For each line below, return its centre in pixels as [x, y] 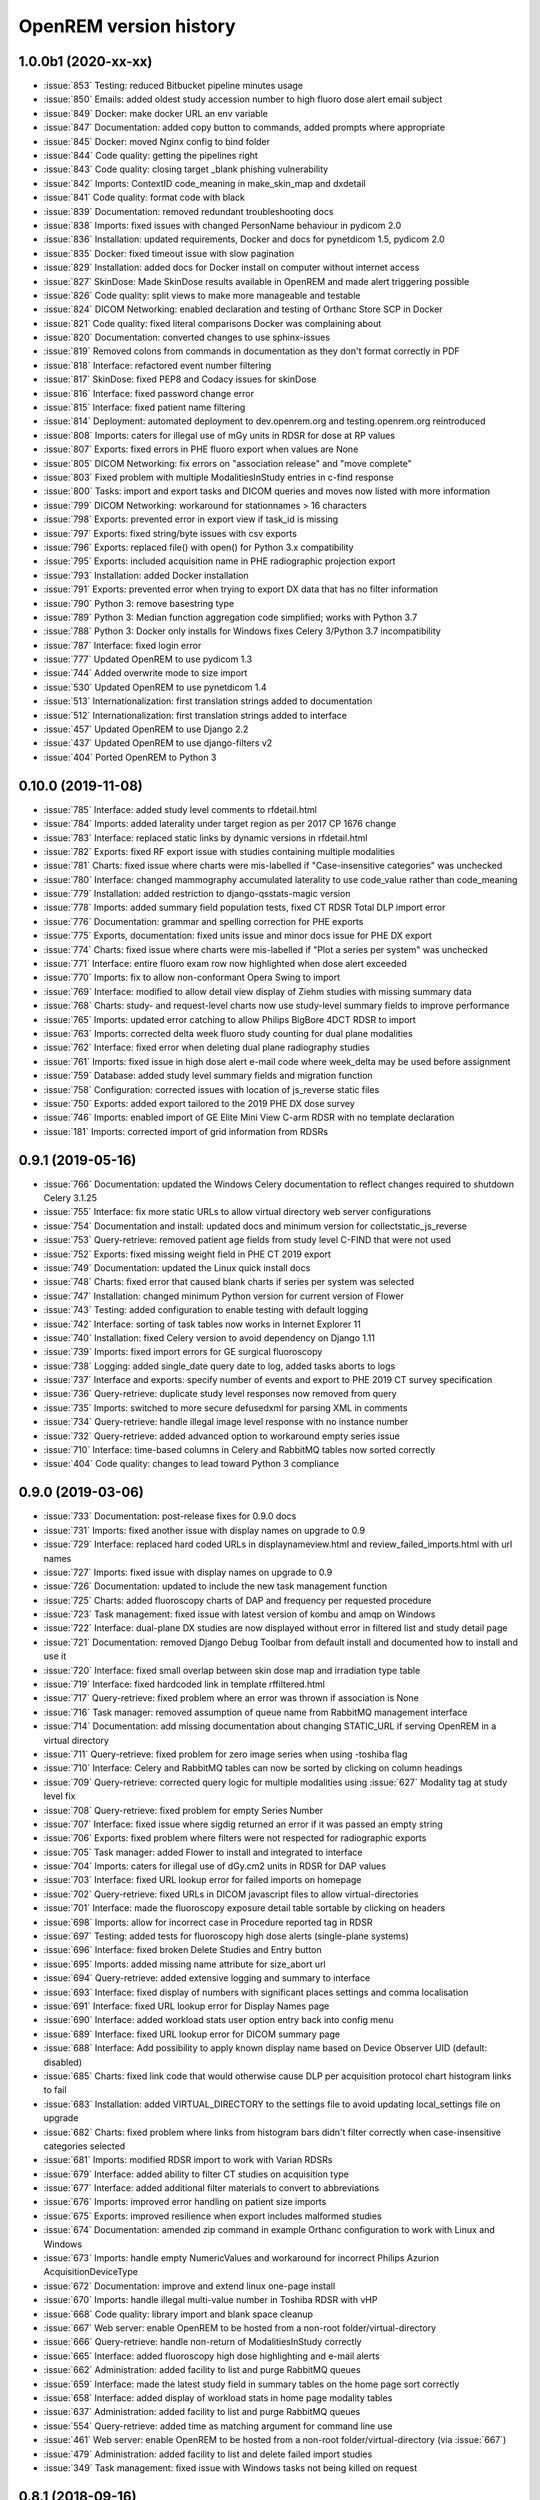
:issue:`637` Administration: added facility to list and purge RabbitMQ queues [202, 2412]
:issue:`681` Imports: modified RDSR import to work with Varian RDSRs [188, 2160]
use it [55, 1656]
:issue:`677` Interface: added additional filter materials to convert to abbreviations [211, 2188]
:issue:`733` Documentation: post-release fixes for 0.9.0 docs [170, 1516]
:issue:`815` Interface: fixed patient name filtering [144, 407]
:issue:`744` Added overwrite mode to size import [145, 673]
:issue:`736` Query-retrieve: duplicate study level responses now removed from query [220, 1394]
